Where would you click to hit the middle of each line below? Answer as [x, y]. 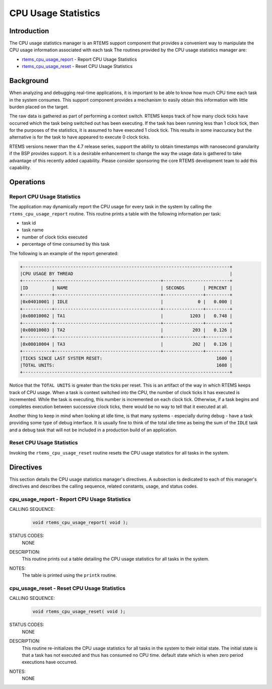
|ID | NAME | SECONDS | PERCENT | [126, 288]
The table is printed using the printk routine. [69, 575]
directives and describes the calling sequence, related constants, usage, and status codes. [104, 486]
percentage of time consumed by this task [66, 244]
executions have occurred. [50, 662]
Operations [27, 182]
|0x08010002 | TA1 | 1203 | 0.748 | [126, 316]
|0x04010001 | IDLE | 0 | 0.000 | [126, 302]
